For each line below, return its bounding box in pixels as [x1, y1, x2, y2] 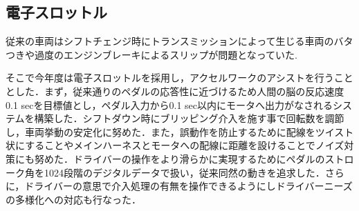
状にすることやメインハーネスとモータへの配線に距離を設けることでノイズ [6, 138, 344, 152]
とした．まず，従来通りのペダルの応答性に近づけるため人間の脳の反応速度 [6, 83, 344, 98]
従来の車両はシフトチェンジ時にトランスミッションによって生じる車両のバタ [6, 34, 353, 48]
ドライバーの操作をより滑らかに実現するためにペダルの [73, 151, 325, 165]
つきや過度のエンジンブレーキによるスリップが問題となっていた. [6, 47, 297, 61]
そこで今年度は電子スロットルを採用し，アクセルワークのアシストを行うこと [6, 70, 353, 85]
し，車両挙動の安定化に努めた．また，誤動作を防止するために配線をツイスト [6, 124, 354, 139]
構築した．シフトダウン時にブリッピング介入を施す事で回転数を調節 [34, 111, 344, 125]
